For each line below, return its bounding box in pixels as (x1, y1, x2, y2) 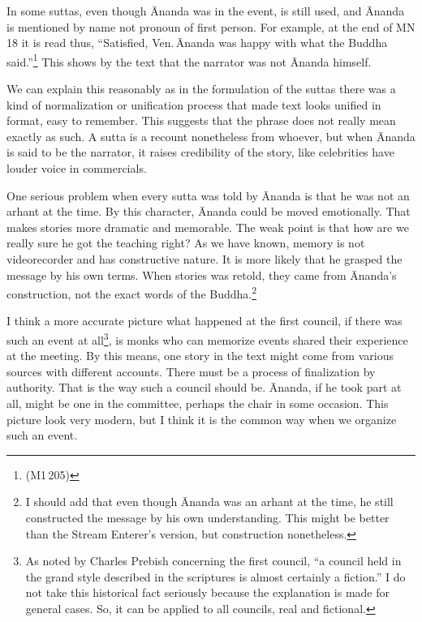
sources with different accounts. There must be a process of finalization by (6, 362, 376, 380)
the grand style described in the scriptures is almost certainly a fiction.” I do (25, 568, 406, 585)
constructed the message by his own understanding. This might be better (25, 509, 390, 525)
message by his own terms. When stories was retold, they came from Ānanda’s (6, 266, 397, 283)
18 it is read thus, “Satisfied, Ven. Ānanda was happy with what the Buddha (6, 34, 388, 51)
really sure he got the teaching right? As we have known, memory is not (6, 234, 365, 251)
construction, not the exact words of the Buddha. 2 (6, 283, 257, 302)
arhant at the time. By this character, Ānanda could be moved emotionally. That (6, 203, 411, 220)
